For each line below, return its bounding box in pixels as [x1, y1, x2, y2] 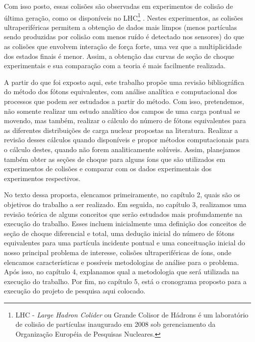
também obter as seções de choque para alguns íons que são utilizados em [4, 154, 226, 164]
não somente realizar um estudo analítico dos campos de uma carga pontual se [4, 105, 240, 116]
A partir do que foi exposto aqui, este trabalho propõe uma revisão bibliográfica [4, 77, 245, 87]
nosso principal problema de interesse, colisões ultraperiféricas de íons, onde [4, 247, 231, 257]
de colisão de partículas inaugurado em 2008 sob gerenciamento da [15, 319, 216, 329]
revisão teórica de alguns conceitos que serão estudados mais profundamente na [4, 209, 242, 219]
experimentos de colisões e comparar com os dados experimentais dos [4, 163, 212, 174]
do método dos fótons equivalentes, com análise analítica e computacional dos [4, 86, 237, 97]
